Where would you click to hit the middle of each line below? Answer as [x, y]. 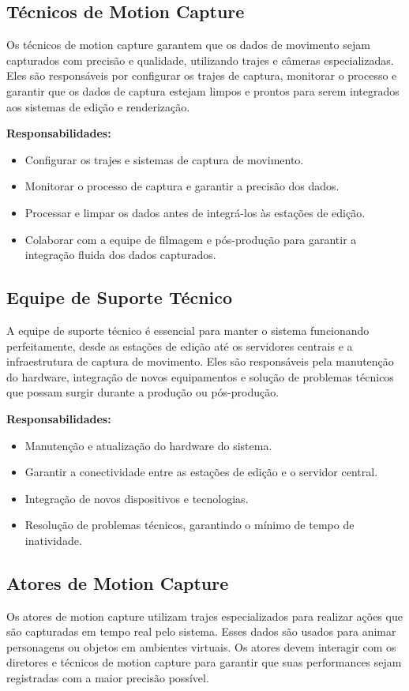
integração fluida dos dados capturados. [120, 255]
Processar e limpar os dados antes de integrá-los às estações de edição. [195, 212]
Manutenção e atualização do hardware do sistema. [148, 445]
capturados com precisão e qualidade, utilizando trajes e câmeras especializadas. [200, 60]
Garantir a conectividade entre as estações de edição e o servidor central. [201, 472]
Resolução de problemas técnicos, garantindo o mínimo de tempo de [189, 525]
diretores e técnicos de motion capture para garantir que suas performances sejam [204, 662]
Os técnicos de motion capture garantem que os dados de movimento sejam [188, 45]
